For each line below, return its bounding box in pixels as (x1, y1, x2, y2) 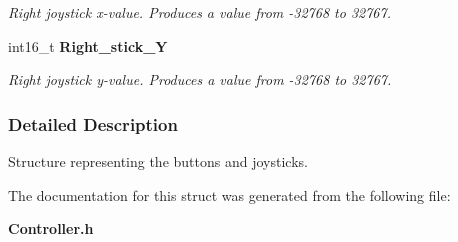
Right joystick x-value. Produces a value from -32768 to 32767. (8, 2, 391, 22)
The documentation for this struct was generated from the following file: (8, 184, 451, 205)
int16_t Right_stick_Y (8, 35, 168, 56)
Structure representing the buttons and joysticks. (8, 151, 308, 171)
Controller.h (8, 218, 94, 239)
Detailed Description (8, 111, 178, 136)
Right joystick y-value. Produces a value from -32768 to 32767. (8, 69, 392, 90)
